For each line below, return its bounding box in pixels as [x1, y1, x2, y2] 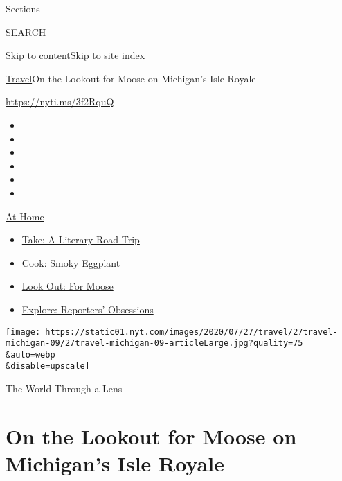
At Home [6, 209, 44, 223]
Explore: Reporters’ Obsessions [21, 301, 154, 316]
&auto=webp [6, 349, 55, 360]
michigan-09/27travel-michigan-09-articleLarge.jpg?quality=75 [6, 338, 303, 349]
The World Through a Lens [6, 381, 123, 396]
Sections [6, 1, 40, 15]
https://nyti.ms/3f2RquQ [6, 94, 114, 109]
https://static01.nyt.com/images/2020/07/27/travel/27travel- [45, 326, 338, 337]
